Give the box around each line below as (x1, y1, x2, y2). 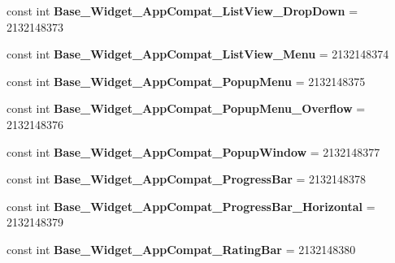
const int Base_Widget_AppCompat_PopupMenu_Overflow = (7, 100, 366, 117)
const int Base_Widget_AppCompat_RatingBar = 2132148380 (7, 240, 356, 257)
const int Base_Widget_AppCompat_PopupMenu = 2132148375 (7, 72, 366, 89)
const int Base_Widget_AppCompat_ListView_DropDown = (7, 2, 358, 19)
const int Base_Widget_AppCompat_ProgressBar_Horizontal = (7, 197, 375, 214)
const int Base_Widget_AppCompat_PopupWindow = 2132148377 (7, 143, 380, 160)
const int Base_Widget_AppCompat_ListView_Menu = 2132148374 (7, 45, 389, 63)
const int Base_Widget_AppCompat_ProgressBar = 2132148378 (7, 170, 367, 188)
